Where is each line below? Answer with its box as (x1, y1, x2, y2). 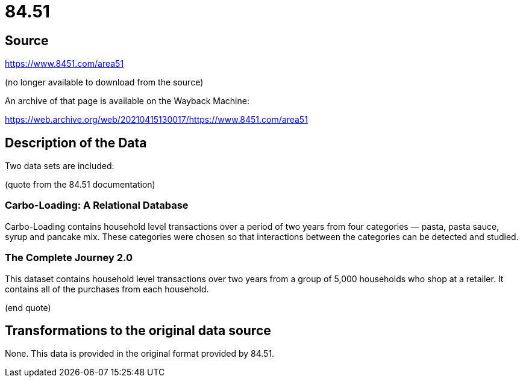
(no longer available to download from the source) (5, 77, 204, 88)
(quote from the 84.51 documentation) (5, 179, 155, 190)
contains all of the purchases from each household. (5, 283, 209, 294)
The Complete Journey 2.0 (5, 251, 133, 264)
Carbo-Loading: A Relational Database (5, 199, 189, 212)
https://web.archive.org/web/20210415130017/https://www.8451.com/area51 (5, 114, 308, 125)
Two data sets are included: (5, 161, 114, 171)
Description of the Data (5, 135, 147, 150)
